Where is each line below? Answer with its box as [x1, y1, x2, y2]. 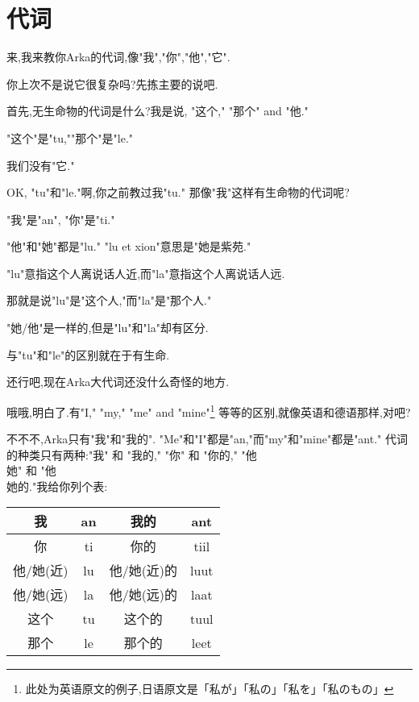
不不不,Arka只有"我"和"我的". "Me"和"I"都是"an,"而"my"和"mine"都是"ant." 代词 [6, 430, 408, 447]
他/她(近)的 [109, 561, 178, 580]
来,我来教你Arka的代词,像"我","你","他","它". [6, 48, 230, 65]
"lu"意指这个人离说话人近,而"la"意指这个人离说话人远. [6, 264, 285, 281]
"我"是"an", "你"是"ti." [6, 210, 115, 227]
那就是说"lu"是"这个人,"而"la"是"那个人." [6, 292, 212, 309]
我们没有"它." [6, 156, 75, 173]
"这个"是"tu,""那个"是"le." [6, 129, 134, 146]
